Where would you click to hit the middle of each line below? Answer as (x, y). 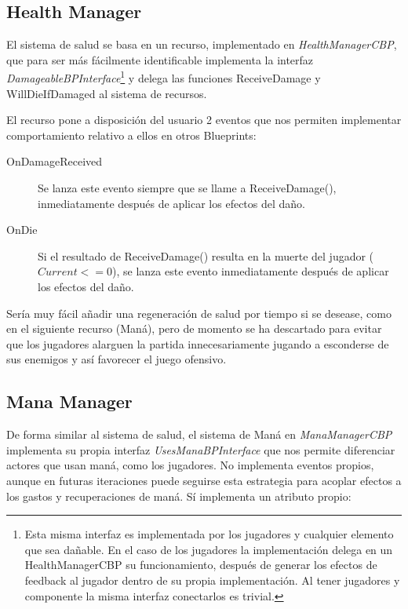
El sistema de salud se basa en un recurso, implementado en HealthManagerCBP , (202, 44)
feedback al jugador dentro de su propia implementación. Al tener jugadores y (212, 580)
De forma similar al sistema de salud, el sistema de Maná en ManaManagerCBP (199, 434)
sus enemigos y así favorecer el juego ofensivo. (117, 359)
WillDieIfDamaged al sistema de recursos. (107, 93)
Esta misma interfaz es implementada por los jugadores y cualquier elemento (209, 534)
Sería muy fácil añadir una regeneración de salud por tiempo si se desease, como (199, 313)
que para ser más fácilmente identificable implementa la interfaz (160, 59)
